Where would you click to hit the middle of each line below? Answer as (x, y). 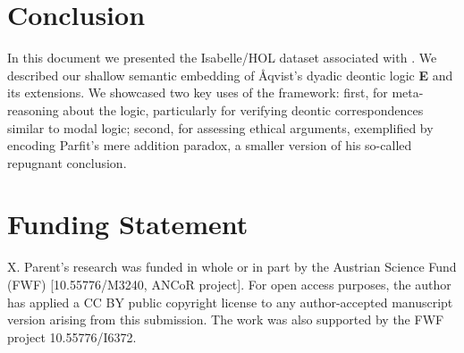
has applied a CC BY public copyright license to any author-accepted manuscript (230, 302)
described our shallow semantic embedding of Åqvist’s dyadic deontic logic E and (230, 75)
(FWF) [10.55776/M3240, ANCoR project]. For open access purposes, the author (229, 284)
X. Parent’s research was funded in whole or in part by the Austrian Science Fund (232, 267)
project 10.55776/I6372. (72, 336)
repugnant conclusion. (67, 162)
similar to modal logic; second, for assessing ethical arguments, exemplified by (220, 127)
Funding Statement (128, 224)
